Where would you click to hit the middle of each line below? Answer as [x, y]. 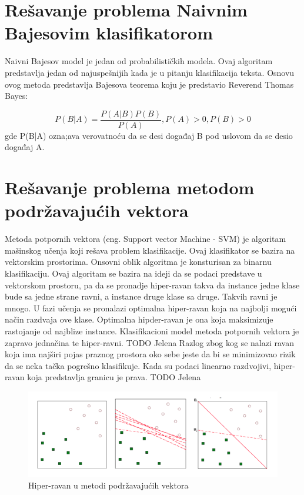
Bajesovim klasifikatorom [109, 33]
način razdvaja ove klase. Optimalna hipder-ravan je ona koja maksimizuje [139, 319]
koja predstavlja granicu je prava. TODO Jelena [114, 377]
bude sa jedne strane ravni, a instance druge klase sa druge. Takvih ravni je [141, 296]
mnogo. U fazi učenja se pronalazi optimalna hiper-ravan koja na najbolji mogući [151, 308]
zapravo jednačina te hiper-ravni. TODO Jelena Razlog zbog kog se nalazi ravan [149, 342]
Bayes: [16, 96]
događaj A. [25, 147]
